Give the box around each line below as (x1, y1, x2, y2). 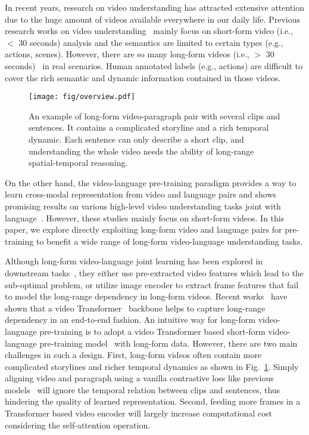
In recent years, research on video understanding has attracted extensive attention (5, 1, 305, 13)
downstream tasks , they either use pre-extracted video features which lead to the (5, 266, 304, 279)
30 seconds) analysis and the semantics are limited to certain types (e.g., (18, 36, 283, 48)
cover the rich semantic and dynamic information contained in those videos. (5, 71, 281, 84)
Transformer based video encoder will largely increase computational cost (5, 407, 272, 419)
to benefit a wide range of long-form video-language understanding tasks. (36, 235, 303, 247)
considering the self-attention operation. (5, 418, 151, 431)
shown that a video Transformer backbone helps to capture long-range (5, 301, 266, 314)
